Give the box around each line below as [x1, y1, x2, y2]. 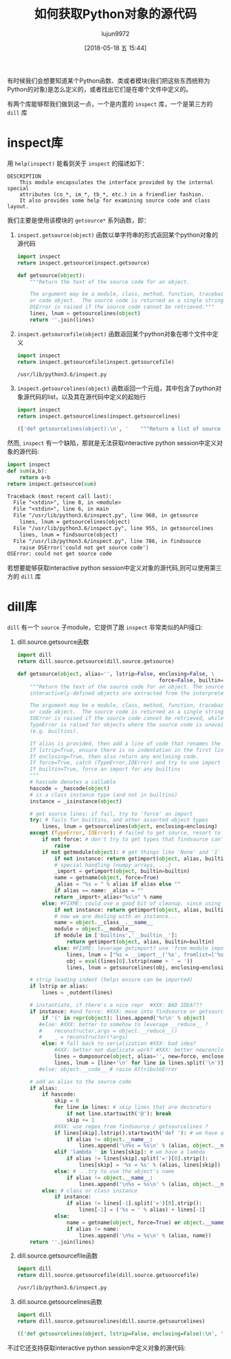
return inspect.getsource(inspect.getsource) [16, 259, 150, 266]
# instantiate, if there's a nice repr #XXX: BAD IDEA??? [30, 1002, 203, 1009]
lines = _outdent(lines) [42, 990, 113, 997]
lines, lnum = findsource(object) [19, 531, 118, 538]
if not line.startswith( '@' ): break [66, 1110, 172, 1117]
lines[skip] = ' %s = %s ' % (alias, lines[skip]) [78, 1162, 221, 1169]
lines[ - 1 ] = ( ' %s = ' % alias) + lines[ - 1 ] [78, 1207, 206, 1214]
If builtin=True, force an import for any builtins [30, 766, 181, 773]
